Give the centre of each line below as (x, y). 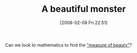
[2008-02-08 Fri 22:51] (84, 23)
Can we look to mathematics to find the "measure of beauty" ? (68, 45)
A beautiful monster (84, 9)
